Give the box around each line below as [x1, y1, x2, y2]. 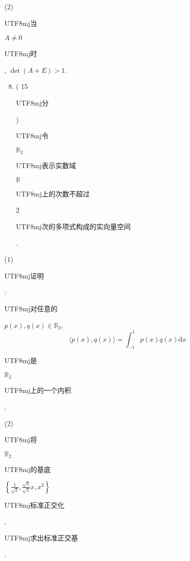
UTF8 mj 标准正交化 [4, 499, 64, 510]
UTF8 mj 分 [16, 97, 49, 108]
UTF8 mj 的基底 [4, 464, 51, 475]
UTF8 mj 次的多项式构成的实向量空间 [16, 221, 131, 231]
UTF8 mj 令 [16, 130, 49, 141]
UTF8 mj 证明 [4, 270, 44, 280]
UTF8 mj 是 [4, 355, 37, 366]
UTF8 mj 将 [4, 434, 37, 445]
